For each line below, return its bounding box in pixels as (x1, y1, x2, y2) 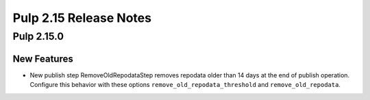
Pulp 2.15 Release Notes (12, 10, 152, 25)
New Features (12, 53, 73, 64)
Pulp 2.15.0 (12, 30, 64, 42)
